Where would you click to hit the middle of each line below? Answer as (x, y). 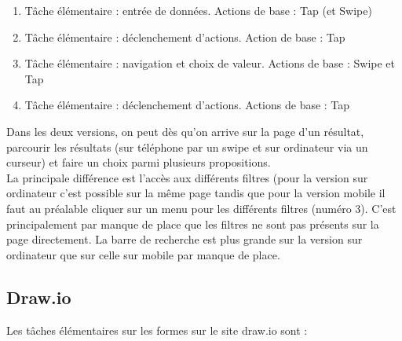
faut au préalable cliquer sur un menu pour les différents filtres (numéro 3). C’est (201, 208)
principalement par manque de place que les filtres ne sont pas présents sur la (193, 224)
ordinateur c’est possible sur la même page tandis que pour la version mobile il (196, 193)
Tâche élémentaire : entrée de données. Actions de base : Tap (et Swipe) (198, 10)
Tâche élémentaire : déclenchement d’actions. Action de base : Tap (185, 37)
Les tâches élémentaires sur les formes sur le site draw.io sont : (157, 330)
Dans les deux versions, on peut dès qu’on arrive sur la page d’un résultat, (185, 131)
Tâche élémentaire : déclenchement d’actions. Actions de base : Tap (187, 105)
